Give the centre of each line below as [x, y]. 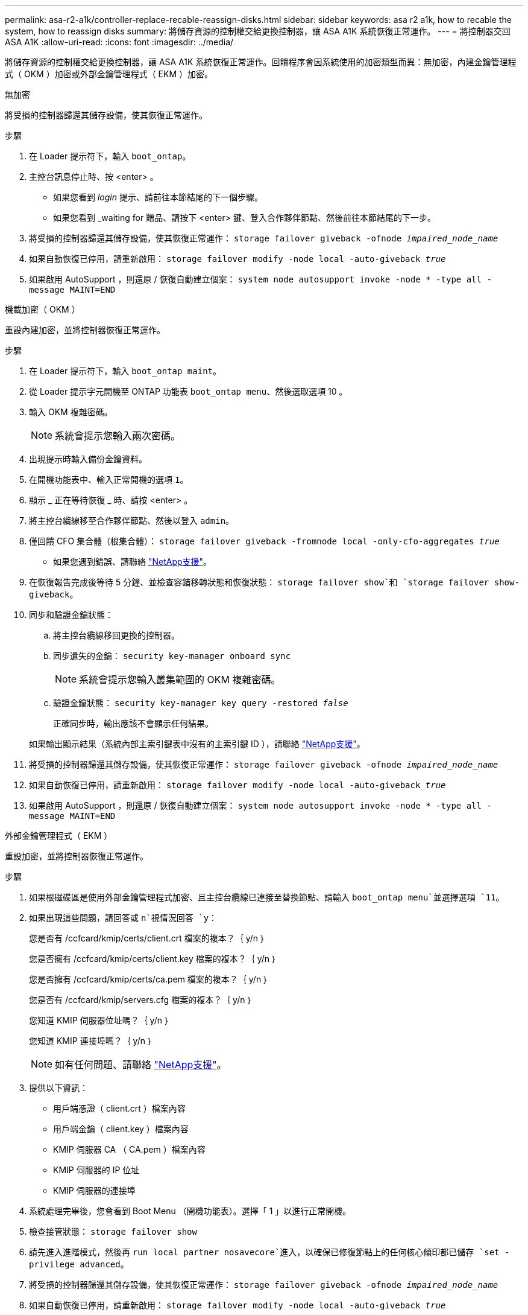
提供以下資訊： [58, 1088]
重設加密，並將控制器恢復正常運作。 [77, 856]
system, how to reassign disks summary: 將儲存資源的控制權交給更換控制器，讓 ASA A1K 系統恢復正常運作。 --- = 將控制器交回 [258, 31]
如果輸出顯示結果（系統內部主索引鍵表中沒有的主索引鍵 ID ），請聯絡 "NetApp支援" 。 [197, 744]
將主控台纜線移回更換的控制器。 [116, 635]
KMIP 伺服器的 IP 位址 [96, 1170]
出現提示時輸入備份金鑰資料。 [88, 459]
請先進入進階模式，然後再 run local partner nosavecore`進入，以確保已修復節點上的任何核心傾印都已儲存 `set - [269, 1252]
